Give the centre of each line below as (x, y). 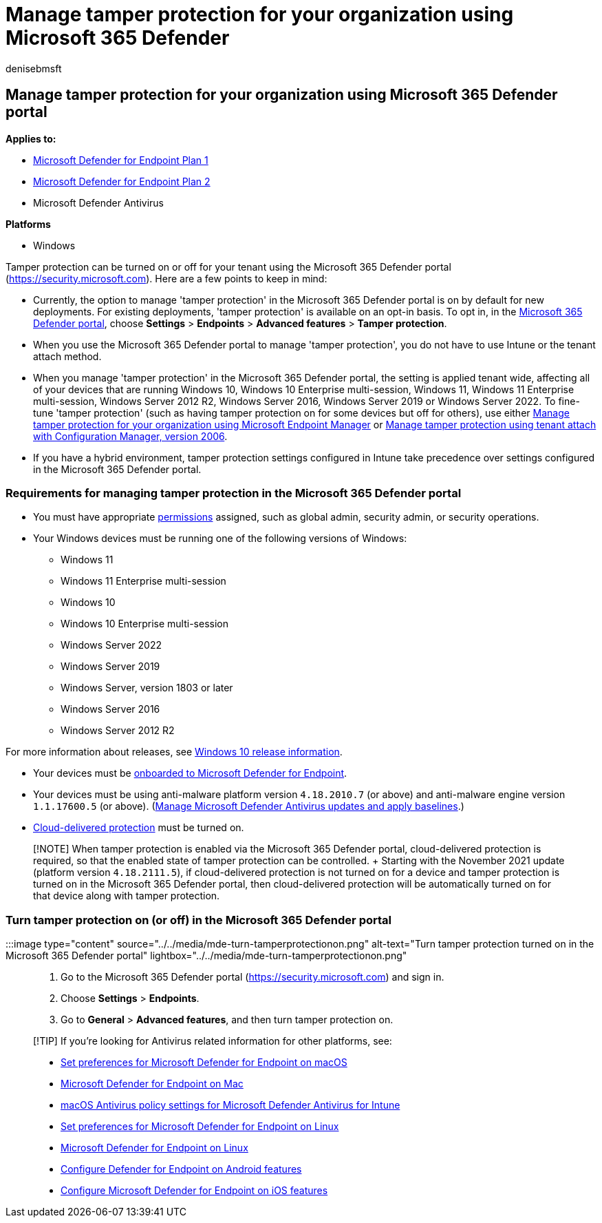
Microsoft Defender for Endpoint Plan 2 (122, 181)
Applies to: (31, 138)
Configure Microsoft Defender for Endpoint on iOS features (194, 1191)
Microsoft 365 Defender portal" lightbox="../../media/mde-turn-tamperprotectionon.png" (206, 956)
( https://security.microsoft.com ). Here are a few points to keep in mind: (166, 278)
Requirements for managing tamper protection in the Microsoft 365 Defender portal (234, 493)
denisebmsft (34, 68)
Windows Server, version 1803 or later (147, 688)
